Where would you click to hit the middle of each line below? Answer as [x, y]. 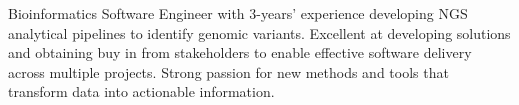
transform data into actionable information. [141, 91]
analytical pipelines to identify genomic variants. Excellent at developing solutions [259, 32]
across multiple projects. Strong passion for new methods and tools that [228, 71]
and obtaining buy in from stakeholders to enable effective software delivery [240, 52]
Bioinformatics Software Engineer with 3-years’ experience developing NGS [238, 13]
